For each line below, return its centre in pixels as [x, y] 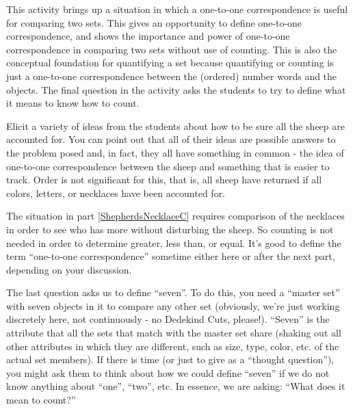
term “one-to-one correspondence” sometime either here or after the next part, [171, 256]
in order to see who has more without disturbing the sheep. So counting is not [170, 229]
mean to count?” [41, 400]
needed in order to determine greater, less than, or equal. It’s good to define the [174, 242]
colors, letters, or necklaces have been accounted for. [116, 193]
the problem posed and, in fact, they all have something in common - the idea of [175, 152]
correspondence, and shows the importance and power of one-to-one [148, 36]
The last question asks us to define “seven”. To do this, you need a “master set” [173, 292]
